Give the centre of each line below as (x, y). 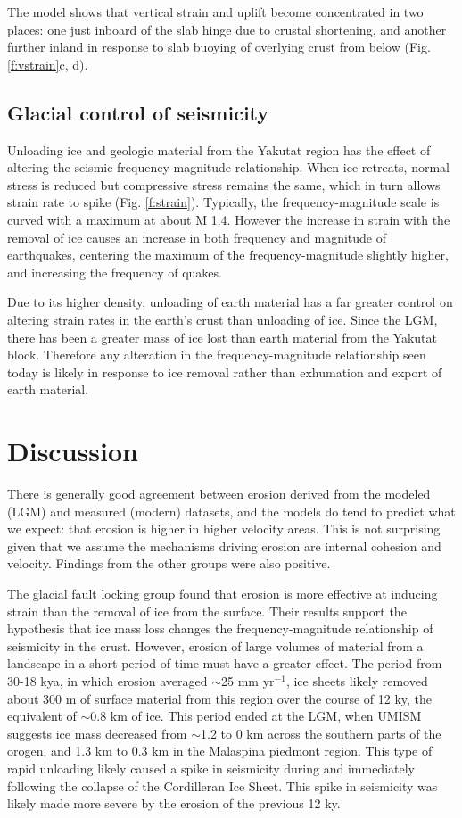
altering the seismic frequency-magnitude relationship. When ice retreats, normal (228, 167)
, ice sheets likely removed (357, 680)
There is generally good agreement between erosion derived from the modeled (219, 494)
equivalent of (42, 716)
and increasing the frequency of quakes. (115, 272)
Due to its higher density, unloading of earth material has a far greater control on (230, 302)
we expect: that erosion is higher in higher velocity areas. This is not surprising (224, 529)
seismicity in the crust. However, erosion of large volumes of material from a (215, 645)
